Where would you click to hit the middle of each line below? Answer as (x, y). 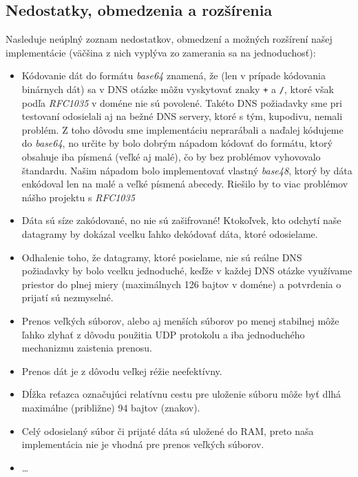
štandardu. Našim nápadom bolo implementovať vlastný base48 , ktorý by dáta (187, 170)
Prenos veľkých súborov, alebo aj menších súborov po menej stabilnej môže (180, 320)
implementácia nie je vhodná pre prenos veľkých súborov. (143, 444)
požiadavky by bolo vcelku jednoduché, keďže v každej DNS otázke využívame (187, 271)
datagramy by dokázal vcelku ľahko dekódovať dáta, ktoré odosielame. (170, 233)
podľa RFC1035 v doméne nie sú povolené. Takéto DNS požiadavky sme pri (182, 102)
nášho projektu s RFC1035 (78, 197)
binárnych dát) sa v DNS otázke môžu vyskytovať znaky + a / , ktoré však (178, 89)
